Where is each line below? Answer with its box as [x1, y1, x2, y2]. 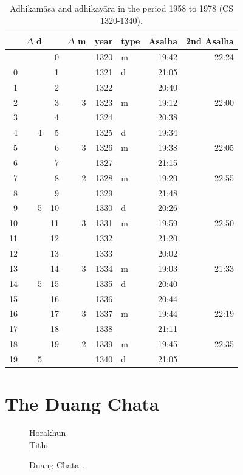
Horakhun [29, 426, 66, 439]
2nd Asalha [186, 35, 234, 47]
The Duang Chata [5, 391, 159, 416]
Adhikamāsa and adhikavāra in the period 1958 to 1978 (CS [9, 2, 233, 14]
